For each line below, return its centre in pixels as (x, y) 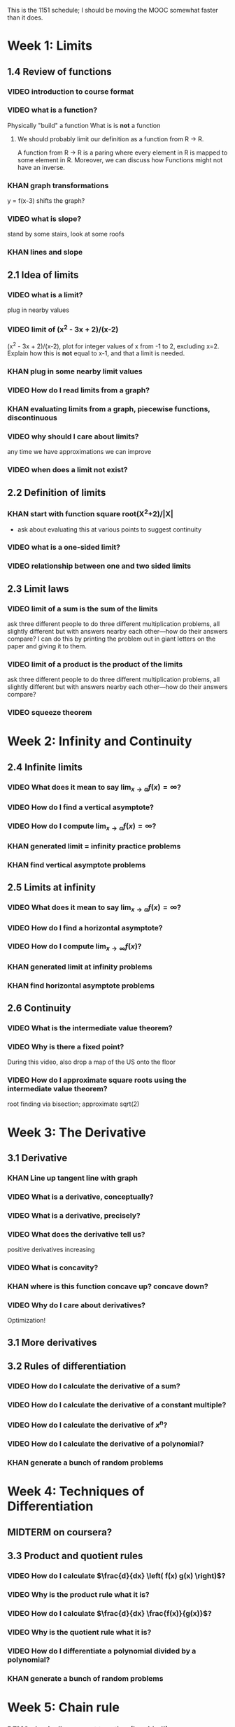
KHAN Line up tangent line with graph (73, 1178)
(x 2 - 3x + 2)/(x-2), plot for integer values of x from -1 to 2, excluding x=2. (113, 346)
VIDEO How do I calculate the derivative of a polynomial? (106, 1444)
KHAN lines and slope (45, 253)
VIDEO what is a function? (52, 110)
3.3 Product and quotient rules (75, 1556)
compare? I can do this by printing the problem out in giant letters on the (112, 639)
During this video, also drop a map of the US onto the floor (92, 1062)
